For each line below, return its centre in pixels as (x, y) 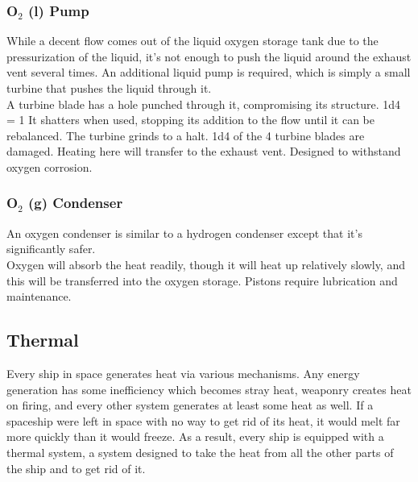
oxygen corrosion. (50, 166)
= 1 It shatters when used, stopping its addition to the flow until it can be (190, 120)
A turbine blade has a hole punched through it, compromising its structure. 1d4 (203, 104)
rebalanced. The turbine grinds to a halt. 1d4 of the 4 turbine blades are (186, 135)
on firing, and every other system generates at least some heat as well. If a (190, 405)
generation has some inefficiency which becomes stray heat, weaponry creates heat (209, 389)
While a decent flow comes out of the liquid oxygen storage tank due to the (192, 41)
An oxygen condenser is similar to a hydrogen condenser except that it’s (184, 233)
